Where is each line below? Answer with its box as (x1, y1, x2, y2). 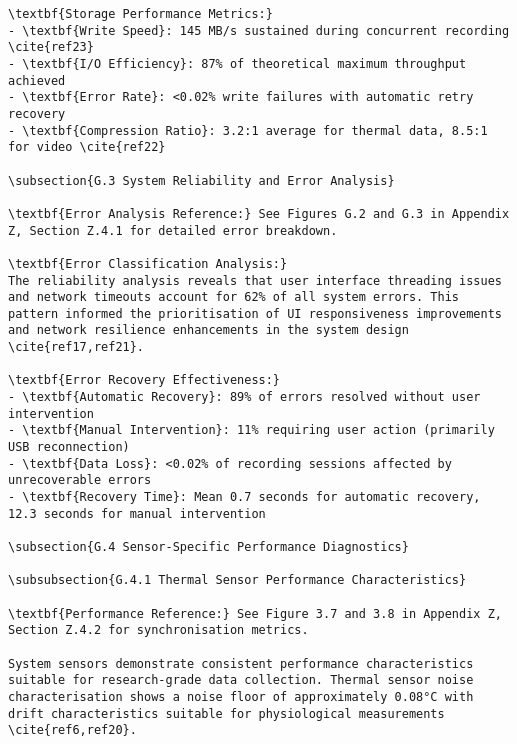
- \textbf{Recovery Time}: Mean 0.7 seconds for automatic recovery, (8, 490, 481, 505)
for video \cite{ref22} (8, 140, 166, 155)
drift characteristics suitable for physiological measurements (8, 706, 445, 721)
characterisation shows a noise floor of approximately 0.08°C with (8, 689, 474, 704)
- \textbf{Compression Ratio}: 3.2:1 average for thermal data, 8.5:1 (8, 123, 488, 138)
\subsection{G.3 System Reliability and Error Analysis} (8, 173, 395, 188)
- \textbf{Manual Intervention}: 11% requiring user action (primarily (8, 423, 495, 438)
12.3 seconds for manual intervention (8, 506, 266, 521)
